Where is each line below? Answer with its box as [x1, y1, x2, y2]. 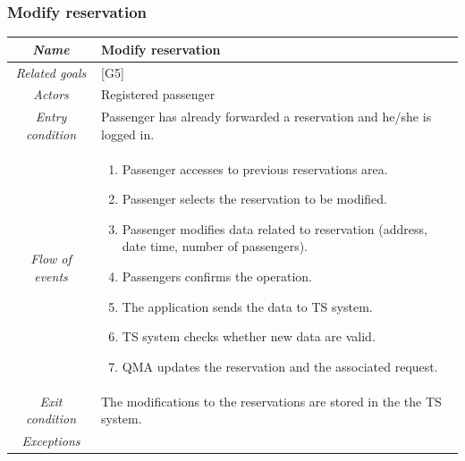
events [34, 267, 68, 286]
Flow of [30, 249, 72, 268]
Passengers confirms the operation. [122, 267, 312, 286]
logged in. [101, 124, 155, 143]
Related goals [15, 63, 87, 81]
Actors [33, 85, 69, 104]
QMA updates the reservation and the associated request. [122, 356, 438, 375]
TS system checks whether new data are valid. [122, 327, 376, 346]
